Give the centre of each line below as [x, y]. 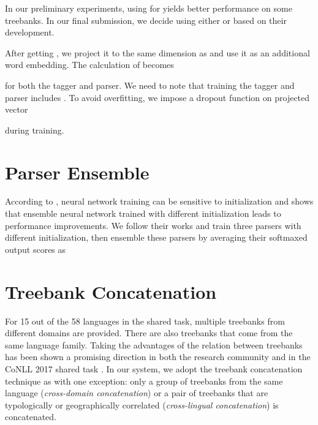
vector [17, 109]
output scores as [36, 249]
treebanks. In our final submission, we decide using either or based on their [146, 20]
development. [30, 32]
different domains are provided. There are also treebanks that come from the [149, 333]
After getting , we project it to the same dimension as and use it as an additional [157, 52]
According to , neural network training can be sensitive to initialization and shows [159, 201]
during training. [35, 130]
